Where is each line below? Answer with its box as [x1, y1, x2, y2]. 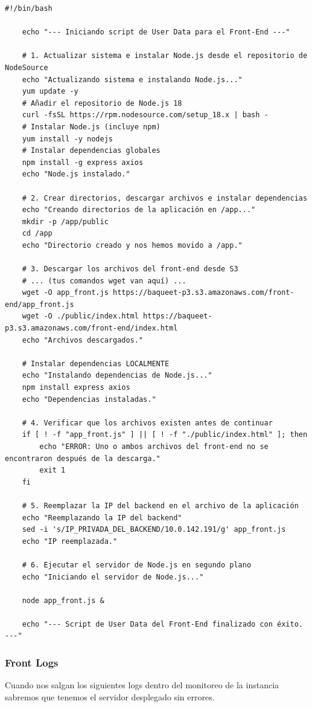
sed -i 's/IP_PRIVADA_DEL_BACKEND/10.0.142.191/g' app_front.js [22, 525, 286, 534]
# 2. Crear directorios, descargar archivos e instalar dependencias [22, 193, 308, 202]
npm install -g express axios [22, 158, 144, 167]
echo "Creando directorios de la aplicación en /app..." [22, 205, 256, 215]
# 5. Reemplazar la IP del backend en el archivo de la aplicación [22, 501, 299, 510]
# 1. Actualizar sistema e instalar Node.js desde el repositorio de [22, 51, 308, 60]
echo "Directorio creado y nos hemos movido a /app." [22, 241, 243, 250]
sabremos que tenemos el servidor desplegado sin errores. [5, 690, 215, 703]
